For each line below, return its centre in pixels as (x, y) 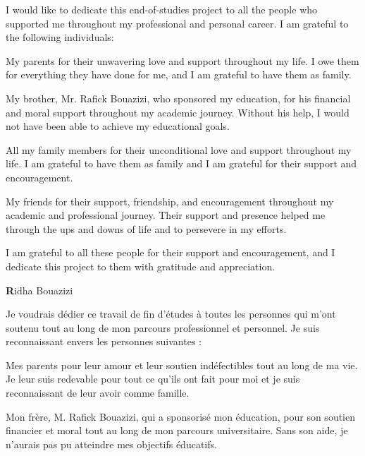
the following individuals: (60, 37)
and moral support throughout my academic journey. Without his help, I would (178, 112)
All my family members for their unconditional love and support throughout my (179, 149)
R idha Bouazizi (39, 290)
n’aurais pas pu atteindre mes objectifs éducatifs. (111, 444)
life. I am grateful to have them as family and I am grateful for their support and (181, 163)
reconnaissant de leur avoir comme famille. (98, 393)
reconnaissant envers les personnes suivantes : (104, 341)
